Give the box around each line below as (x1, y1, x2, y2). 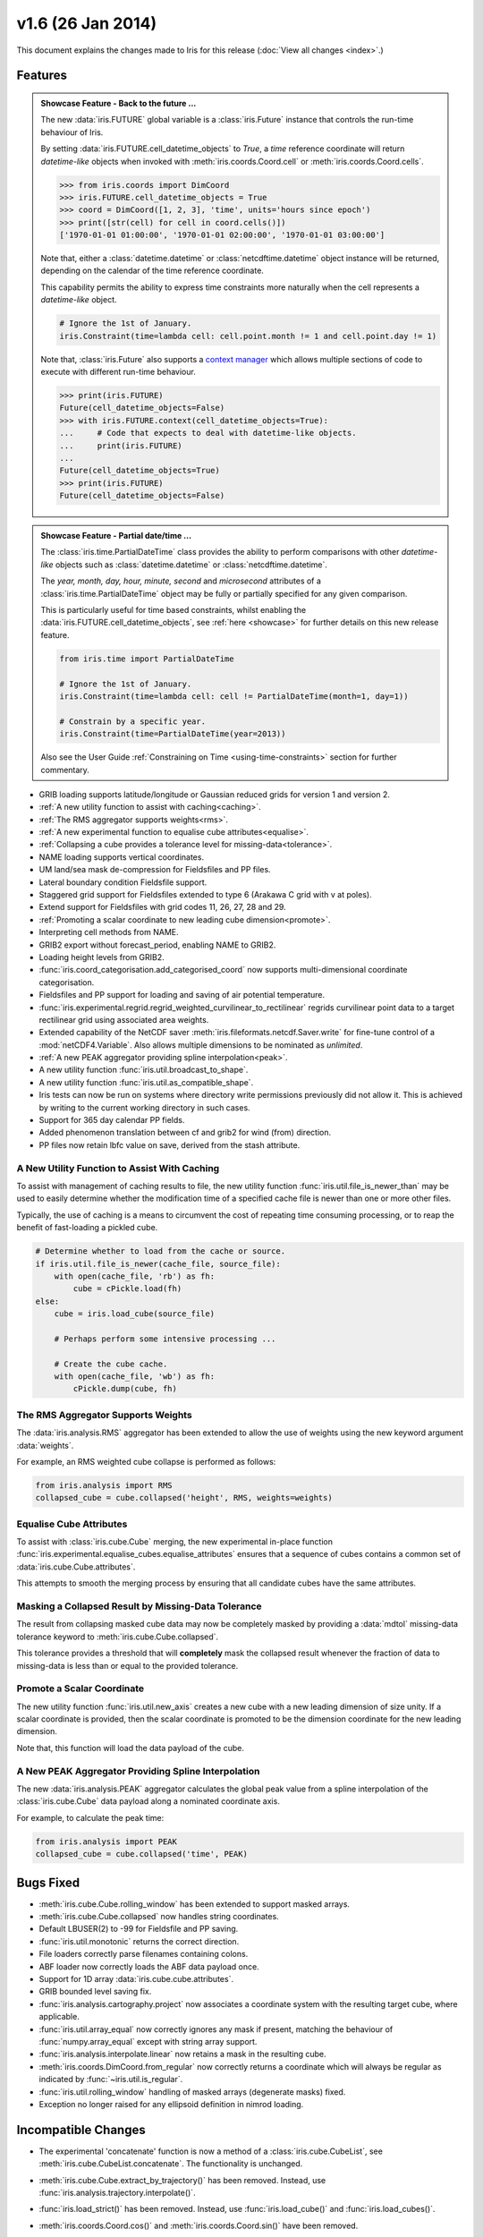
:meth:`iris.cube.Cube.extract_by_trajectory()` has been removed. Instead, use (38, 2174, 326, 2185)
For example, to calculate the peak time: (16, 1812, 165, 1823)
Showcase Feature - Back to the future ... (40, 98, 197, 108)
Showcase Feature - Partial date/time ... (40, 531, 192, 541)
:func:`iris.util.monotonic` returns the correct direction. (38, 1935, 240, 1946)
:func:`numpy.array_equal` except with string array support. (38, 2036, 258, 2046)
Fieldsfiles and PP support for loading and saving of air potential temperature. (38, 990, 326, 1000)
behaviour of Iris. (40, 126, 104, 138)
